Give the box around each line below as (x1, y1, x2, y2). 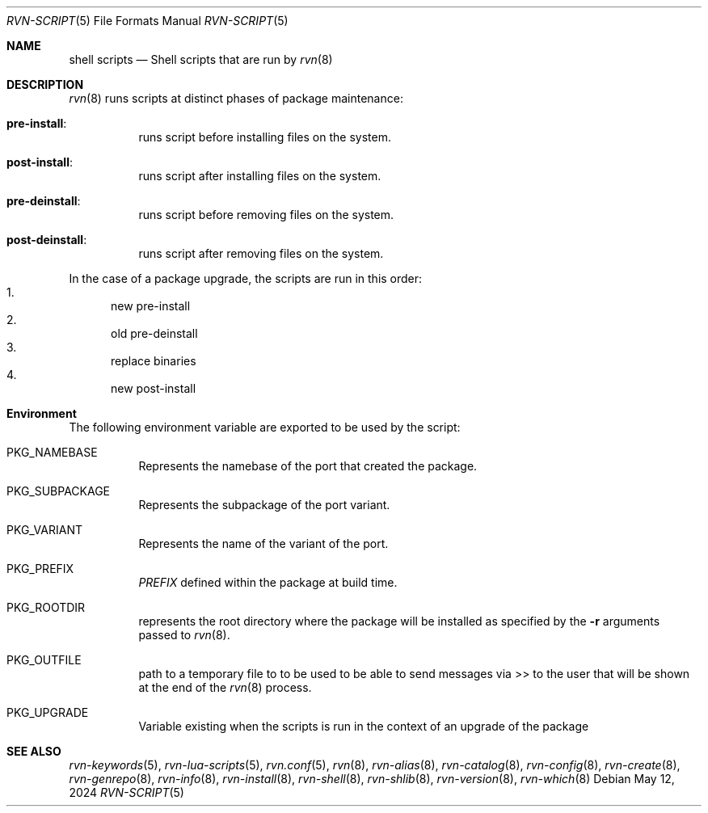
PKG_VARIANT (6, 523, 82, 537)
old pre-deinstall (111, 326, 198, 340)
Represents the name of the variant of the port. (138, 537, 389, 550)
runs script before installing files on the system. (138, 130, 391, 144)
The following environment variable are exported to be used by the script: (69, 420, 461, 434)
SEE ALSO (6, 744, 61, 758)
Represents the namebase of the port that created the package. (138, 459, 478, 473)
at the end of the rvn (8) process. (138, 680, 312, 694)
